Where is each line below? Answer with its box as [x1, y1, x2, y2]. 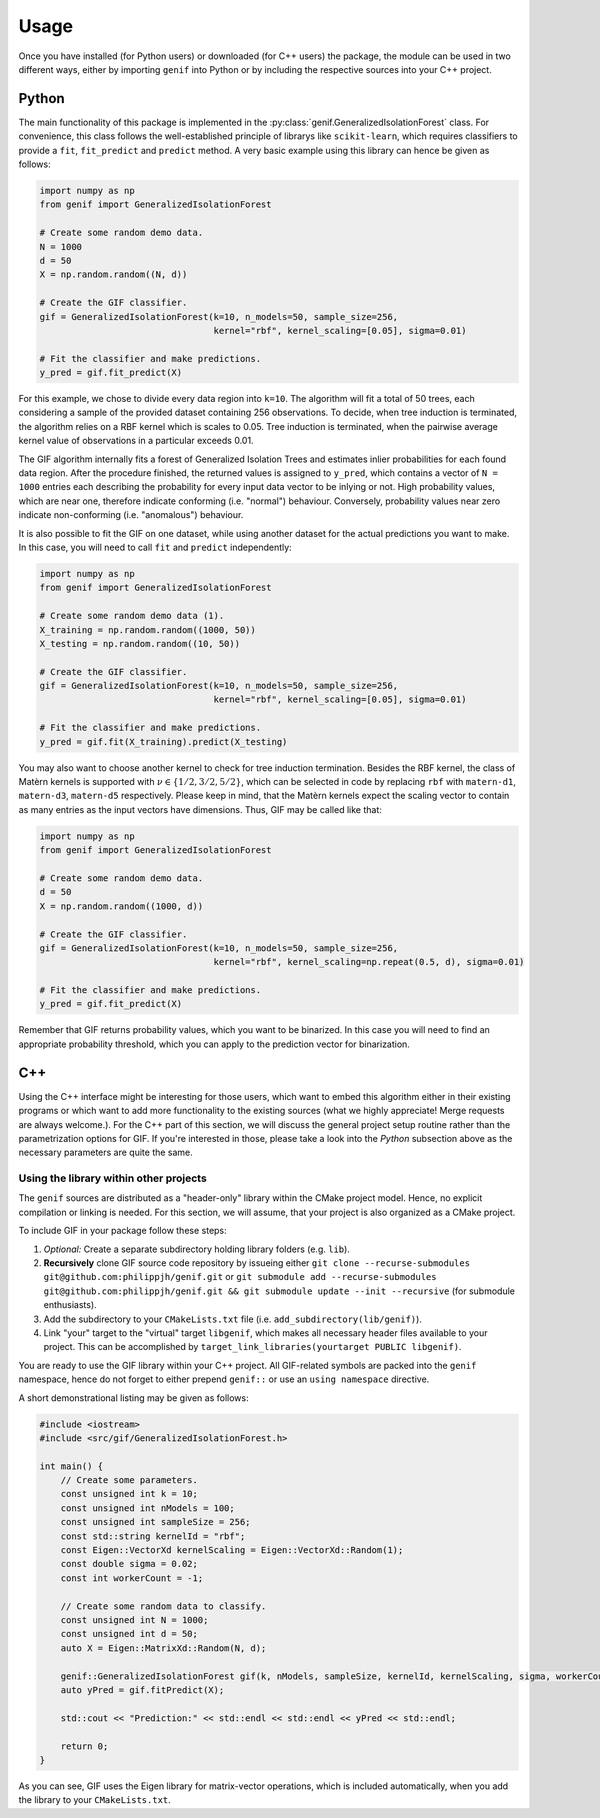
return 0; [60, 1740, 109, 1752]
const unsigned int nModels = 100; [60, 1502, 235, 1514]
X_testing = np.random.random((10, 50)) [39, 638, 240, 649]
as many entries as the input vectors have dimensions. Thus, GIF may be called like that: [18, 803, 382, 815]
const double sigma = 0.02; [60, 1558, 199, 1570]
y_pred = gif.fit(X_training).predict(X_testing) [39, 736, 288, 747]
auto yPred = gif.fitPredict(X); [60, 1684, 225, 1695]
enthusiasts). [43, 1299, 97, 1311]
